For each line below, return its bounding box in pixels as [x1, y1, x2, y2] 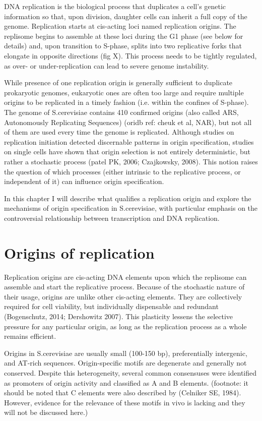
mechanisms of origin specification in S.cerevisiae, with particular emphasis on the [4, 203, 258, 213]
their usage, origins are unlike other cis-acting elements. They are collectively [4, 291, 242, 302]
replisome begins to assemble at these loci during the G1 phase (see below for [4, 30, 243, 41]
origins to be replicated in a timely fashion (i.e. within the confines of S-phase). [4, 97, 249, 107]
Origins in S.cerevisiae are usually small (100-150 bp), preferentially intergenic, [4, 347, 247, 358]
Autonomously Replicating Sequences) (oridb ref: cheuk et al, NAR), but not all [4, 116, 252, 127]
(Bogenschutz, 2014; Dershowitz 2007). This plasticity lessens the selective [4, 311, 233, 321]
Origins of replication [4, 242, 155, 263]
